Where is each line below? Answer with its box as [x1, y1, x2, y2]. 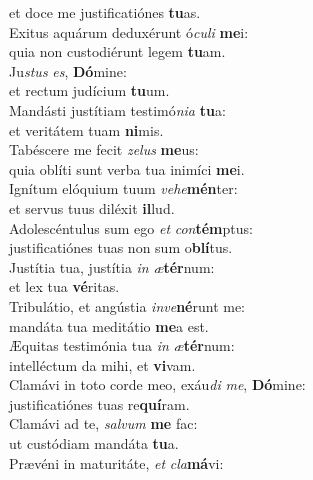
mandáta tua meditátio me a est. [9, 315, 209, 336]
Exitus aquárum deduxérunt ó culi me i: [9, 21, 249, 42]
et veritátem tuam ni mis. [9, 119, 164, 140]
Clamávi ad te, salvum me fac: [9, 413, 198, 434]
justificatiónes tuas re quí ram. [9, 393, 190, 414]
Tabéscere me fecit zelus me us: [9, 139, 199, 160]
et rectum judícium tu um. [9, 80, 170, 101]
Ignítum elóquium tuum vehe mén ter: [9, 178, 238, 199]
